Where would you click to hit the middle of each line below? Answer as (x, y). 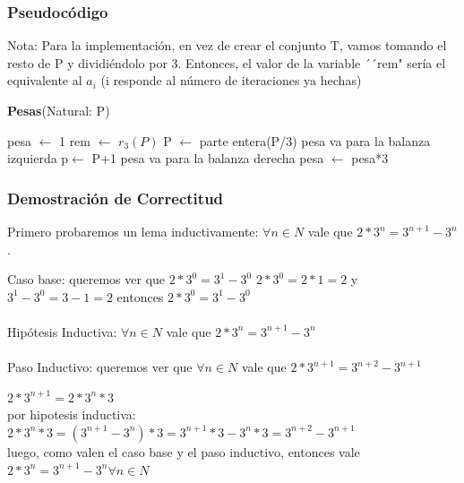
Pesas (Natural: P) (59, 110)
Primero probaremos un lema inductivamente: (133, 231)
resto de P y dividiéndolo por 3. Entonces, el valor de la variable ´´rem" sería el (227, 62)
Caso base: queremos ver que (86, 279)
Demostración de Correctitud (116, 198)
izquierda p (38, 158)
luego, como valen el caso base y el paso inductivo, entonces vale (184, 451)
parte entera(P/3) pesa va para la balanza (315, 140)
